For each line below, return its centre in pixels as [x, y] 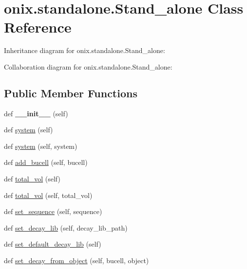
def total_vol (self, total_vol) [48, 195]
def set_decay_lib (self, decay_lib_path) [66, 227]
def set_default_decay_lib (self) [53, 244]
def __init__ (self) [36, 113]
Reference [38, 27]
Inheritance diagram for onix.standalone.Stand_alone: [85, 50]
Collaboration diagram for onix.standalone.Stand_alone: [88, 66]
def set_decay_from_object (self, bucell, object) [76, 260]
